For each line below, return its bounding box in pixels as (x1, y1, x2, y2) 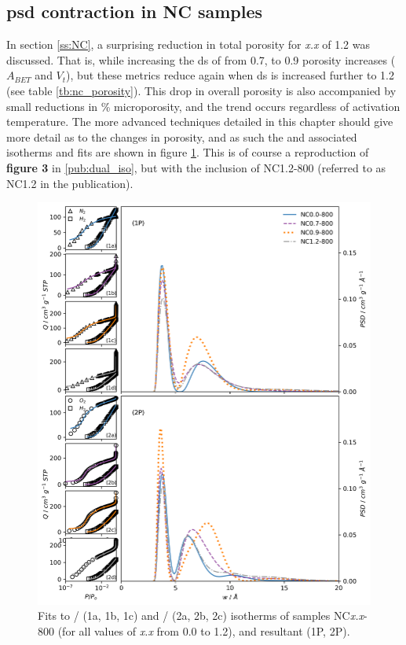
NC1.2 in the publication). (6, 175, 134, 191)
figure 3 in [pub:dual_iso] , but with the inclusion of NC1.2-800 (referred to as (6, 159, 386, 175)
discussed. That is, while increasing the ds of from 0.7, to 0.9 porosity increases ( (6, 51, 396, 68)
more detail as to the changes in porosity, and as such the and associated (6, 128, 357, 145)
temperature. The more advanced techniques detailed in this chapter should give (6, 113, 393, 130)
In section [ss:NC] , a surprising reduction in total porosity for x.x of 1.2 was (6, 36, 370, 53)
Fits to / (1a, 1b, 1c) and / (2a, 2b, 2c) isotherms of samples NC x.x (38, 607, 364, 624)
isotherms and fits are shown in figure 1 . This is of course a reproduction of (6, 144, 369, 160)
